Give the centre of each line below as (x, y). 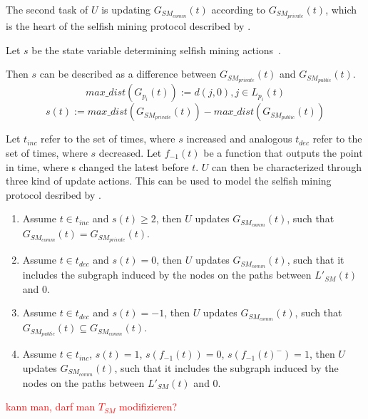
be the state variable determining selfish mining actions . (156, 50)
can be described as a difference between (128, 74)
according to (239, 9)
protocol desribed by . (53, 194)
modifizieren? (148, 407)
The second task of (47, 9)
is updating (126, 9)
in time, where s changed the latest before (97, 166)
